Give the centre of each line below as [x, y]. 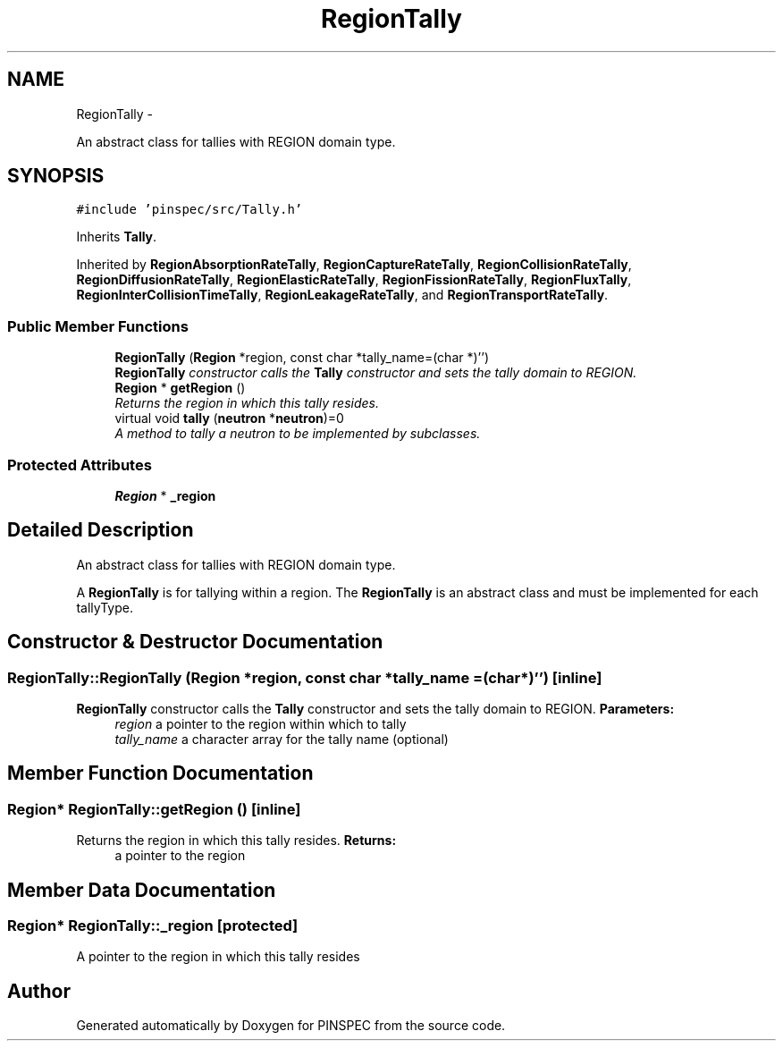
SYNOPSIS [56, 176]
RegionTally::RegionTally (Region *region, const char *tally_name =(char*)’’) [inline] [305, 677]
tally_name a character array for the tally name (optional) [282, 739]
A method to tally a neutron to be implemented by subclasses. [298, 434]
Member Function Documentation [160, 773]
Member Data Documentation [142, 890]
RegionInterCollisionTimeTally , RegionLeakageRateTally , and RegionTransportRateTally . [342, 295]
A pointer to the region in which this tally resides [218, 957]
